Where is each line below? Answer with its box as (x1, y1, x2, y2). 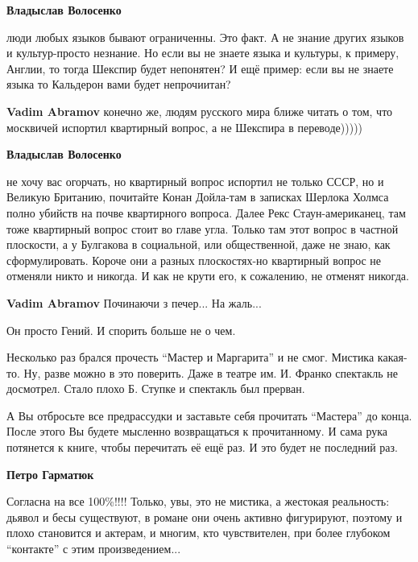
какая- (377, 349, 408, 366)
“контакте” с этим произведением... (6, 540, 181, 557)
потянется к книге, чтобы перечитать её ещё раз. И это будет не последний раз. (6, 439, 398, 456)
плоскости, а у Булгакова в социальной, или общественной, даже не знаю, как (6, 236, 391, 253)
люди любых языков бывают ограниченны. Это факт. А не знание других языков (6, 28, 404, 45)
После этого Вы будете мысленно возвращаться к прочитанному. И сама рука (6, 423, 388, 440)
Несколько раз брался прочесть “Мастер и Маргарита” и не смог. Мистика (6, 349, 375, 366)
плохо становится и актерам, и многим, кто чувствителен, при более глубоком (6, 524, 391, 541)
